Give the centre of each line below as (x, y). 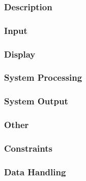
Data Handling (35, 171)
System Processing (43, 77)
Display (20, 54)
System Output (36, 101)
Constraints (28, 148)
